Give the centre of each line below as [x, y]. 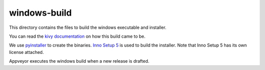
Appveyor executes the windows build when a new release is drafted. [79, 61]
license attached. [26, 52]
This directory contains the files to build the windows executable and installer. [88, 27]
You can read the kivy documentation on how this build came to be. [77, 36]
